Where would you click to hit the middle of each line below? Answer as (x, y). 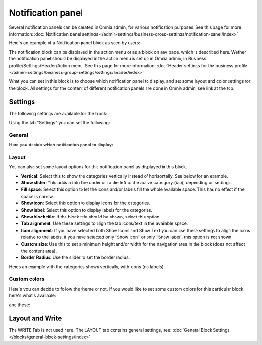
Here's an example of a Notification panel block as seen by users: (75, 43)
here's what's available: (33, 296)
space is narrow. (38, 196)
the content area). (39, 251)
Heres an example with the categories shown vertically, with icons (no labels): (87, 266)
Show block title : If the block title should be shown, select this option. (91, 217)
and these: (20, 305)
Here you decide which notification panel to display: (61, 145)
